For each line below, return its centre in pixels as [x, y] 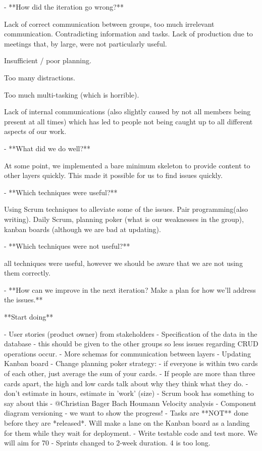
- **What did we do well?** [47, 148]
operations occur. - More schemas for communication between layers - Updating [127, 353]
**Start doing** [29, 317]
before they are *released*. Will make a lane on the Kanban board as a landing [127, 423]
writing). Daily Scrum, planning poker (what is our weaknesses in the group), [124, 219]
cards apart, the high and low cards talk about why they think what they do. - [126, 383]
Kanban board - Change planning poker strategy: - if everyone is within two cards [131, 363]
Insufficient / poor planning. [48, 60]
